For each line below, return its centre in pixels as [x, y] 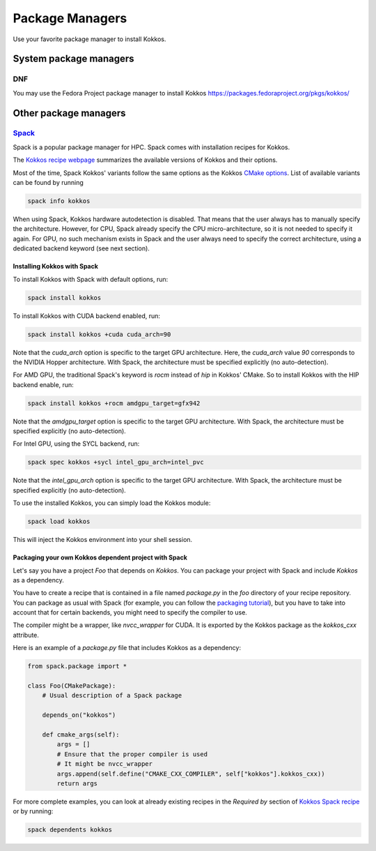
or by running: [33, 811]
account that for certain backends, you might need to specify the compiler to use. [130, 612]
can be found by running [48, 183]
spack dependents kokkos [70, 830]
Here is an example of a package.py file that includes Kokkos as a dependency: [127, 648]
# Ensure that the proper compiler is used [132, 754]
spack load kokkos [59, 522]
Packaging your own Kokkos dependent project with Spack [100, 557]
